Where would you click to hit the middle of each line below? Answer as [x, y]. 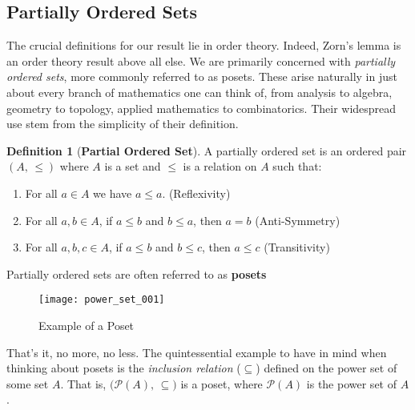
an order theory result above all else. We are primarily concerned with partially [201, 60]
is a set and [133, 166]
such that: [297, 166]
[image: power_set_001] [102, 300]
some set [28, 383]
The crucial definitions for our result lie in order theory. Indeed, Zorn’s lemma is [204, 45]
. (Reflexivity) [196, 193]
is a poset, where [222, 383]
